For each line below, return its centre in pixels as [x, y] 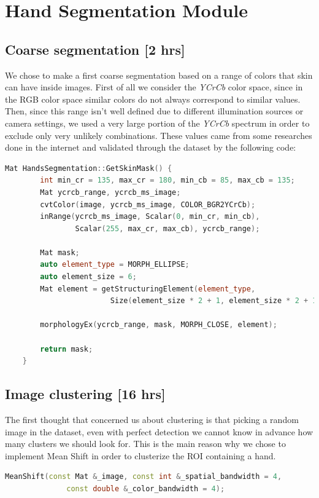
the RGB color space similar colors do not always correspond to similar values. [153, 99]
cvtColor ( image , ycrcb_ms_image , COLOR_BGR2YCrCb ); [148, 204]
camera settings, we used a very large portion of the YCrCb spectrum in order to [157, 123]
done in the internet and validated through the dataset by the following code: [151, 147]
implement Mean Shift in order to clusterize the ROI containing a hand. [140, 455]
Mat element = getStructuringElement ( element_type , [148, 289]
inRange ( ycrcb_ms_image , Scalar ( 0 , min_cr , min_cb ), [150, 217]
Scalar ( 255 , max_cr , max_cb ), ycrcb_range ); [167, 228]
